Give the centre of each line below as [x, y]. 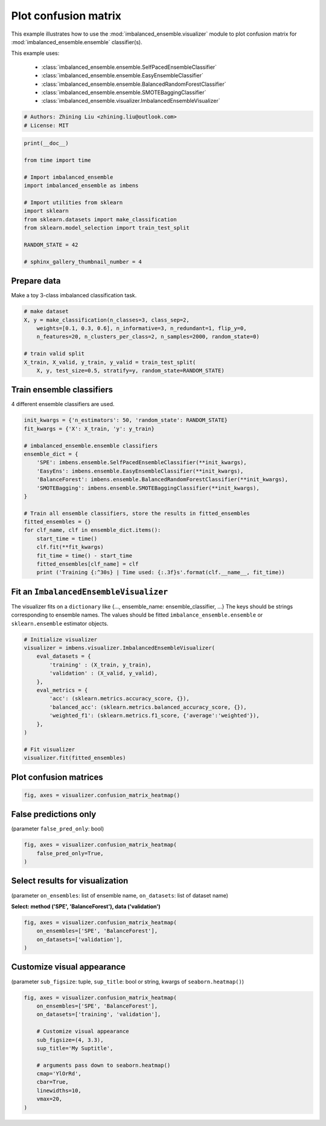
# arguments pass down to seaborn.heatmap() [104, 1065]
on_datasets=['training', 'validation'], [99, 1014]
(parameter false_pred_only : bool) [58, 829]
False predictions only [54, 814]
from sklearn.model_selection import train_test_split [107, 228]
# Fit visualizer [50, 749]
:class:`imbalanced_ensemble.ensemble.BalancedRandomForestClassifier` [134, 84]
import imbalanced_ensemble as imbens [81, 186]
